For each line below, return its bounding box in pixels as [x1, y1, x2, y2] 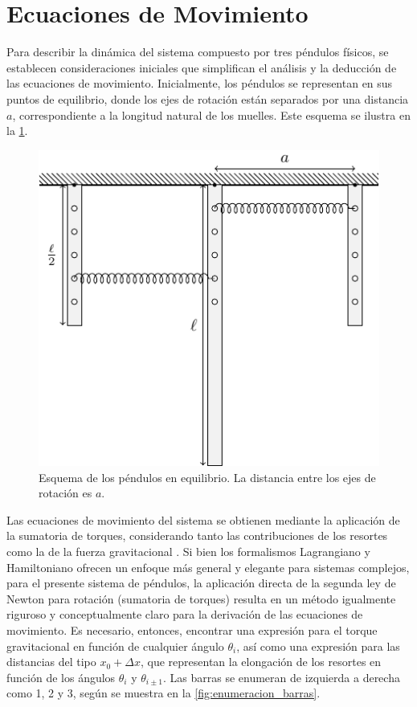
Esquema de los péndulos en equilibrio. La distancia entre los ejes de [39, 468, 376, 485]
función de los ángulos [6, 668, 116, 685]
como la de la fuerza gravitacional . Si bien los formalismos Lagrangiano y [6, 543, 370, 560]
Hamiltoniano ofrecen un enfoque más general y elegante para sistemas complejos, [6, 558, 410, 575]
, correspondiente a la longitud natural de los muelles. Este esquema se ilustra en [12, 106, 411, 123]
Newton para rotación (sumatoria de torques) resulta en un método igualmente [6, 590, 396, 607]
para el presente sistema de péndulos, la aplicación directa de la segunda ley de [6, 574, 396, 591]
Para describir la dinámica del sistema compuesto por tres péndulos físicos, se [6, 43, 389, 60]
